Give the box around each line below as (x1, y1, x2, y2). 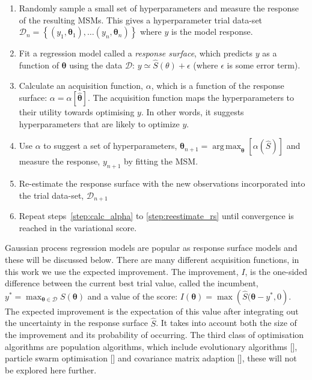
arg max (212, 142, 242, 151)
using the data (69, 59, 123, 71)
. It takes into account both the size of (156, 316, 297, 329)
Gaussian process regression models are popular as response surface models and (5, 241, 298, 254)
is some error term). (227, 59, 301, 71)
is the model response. (171, 25, 253, 38)
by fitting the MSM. (124, 155, 198, 167)
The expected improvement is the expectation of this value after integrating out (5, 304, 299, 317)
